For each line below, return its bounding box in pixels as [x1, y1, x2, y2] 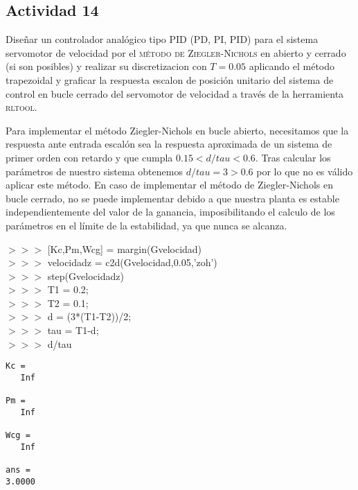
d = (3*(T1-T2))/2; [47, 309, 132, 324]
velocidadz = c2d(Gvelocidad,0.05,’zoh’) [47, 255, 217, 270]
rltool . [6, 100, 37, 114]
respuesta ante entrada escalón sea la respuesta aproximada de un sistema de [6, 137, 332, 151]
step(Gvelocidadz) [47, 268, 124, 283]
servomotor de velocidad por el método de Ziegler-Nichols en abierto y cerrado [6, 45, 346, 60]
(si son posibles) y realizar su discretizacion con [6, 59, 207, 73]
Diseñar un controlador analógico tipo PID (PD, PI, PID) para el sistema [6, 32, 319, 46]
